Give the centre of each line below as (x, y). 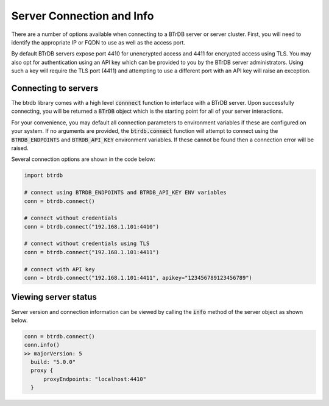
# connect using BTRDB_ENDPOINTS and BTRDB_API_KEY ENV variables (125, 193)
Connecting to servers (55, 88)
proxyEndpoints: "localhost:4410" (95, 379)
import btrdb (44, 176)
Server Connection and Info (83, 16)
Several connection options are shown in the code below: (83, 159)
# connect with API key (60, 269)
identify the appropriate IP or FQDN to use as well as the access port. (98, 42)
